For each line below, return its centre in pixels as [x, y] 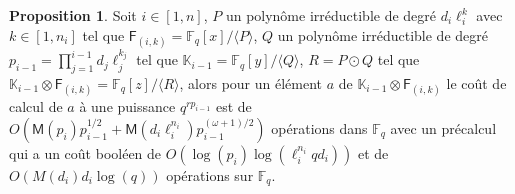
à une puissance [127, 106]
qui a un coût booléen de [85, 152]
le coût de [476, 83]
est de [233, 106]
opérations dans [319, 127]
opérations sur [210, 174]
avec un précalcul [443, 127]
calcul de [36, 106]
